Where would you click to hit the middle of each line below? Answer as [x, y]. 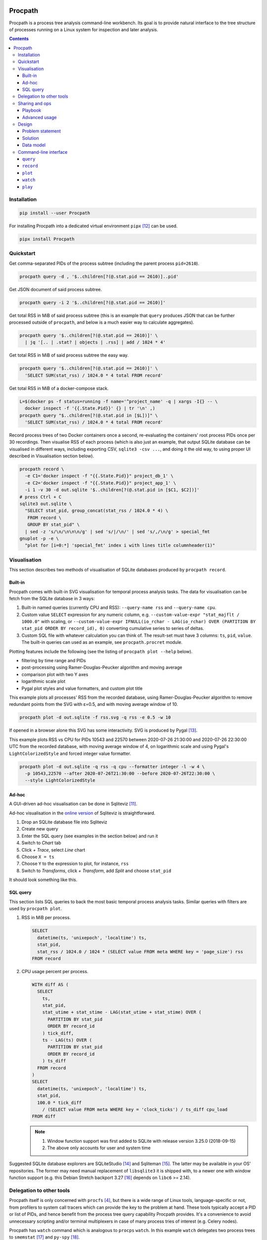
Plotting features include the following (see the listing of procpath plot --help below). [101, 651]
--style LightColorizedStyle [60, 780]
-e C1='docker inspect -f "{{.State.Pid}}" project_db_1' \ [99, 476]
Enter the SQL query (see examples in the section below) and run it [90, 836]
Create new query [40, 829]
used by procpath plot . [36, 908]
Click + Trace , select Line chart [53, 850]
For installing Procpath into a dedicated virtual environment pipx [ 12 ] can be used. [93, 226]
